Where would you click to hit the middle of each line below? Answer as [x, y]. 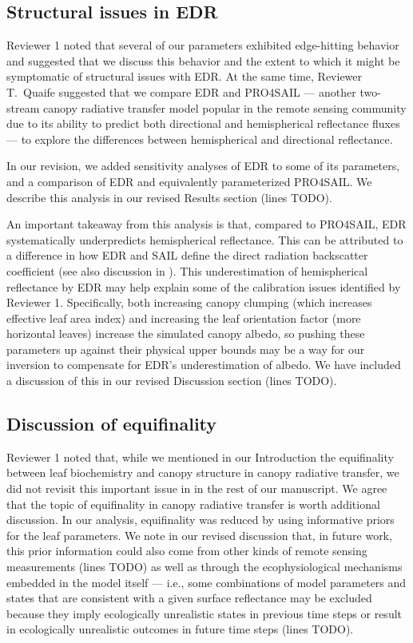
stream [23, 107]
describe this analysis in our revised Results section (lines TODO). [169, 197]
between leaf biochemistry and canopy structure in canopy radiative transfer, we [203, 472]
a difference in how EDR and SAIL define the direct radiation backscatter [187, 255]
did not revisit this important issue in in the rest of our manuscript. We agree [197, 488]
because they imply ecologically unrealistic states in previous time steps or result [205, 613]
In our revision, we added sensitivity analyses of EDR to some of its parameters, [203, 166]
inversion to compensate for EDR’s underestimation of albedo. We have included [204, 365]
